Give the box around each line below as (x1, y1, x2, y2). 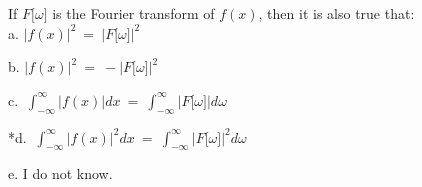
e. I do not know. (8, 163, 113, 184)
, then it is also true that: (258, 3, 415, 23)
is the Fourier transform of (52, 3, 215, 23)
